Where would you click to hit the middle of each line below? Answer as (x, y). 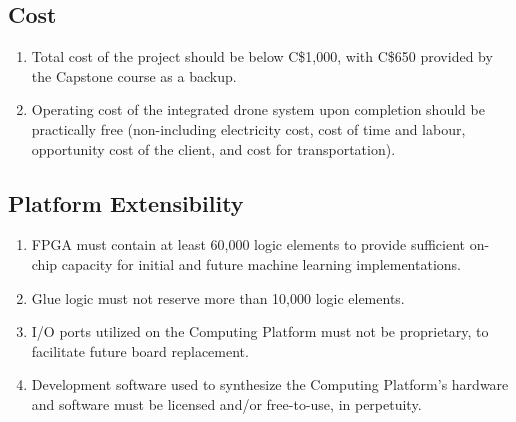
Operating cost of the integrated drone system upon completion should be (258, 109)
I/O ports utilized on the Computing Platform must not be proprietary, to (260, 331)
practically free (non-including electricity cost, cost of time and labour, (248, 128)
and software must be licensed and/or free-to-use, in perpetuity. (226, 403)
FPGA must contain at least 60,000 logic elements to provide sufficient (248, 244)
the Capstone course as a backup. (134, 75)
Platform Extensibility (126, 202)
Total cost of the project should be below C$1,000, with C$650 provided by (262, 56)
